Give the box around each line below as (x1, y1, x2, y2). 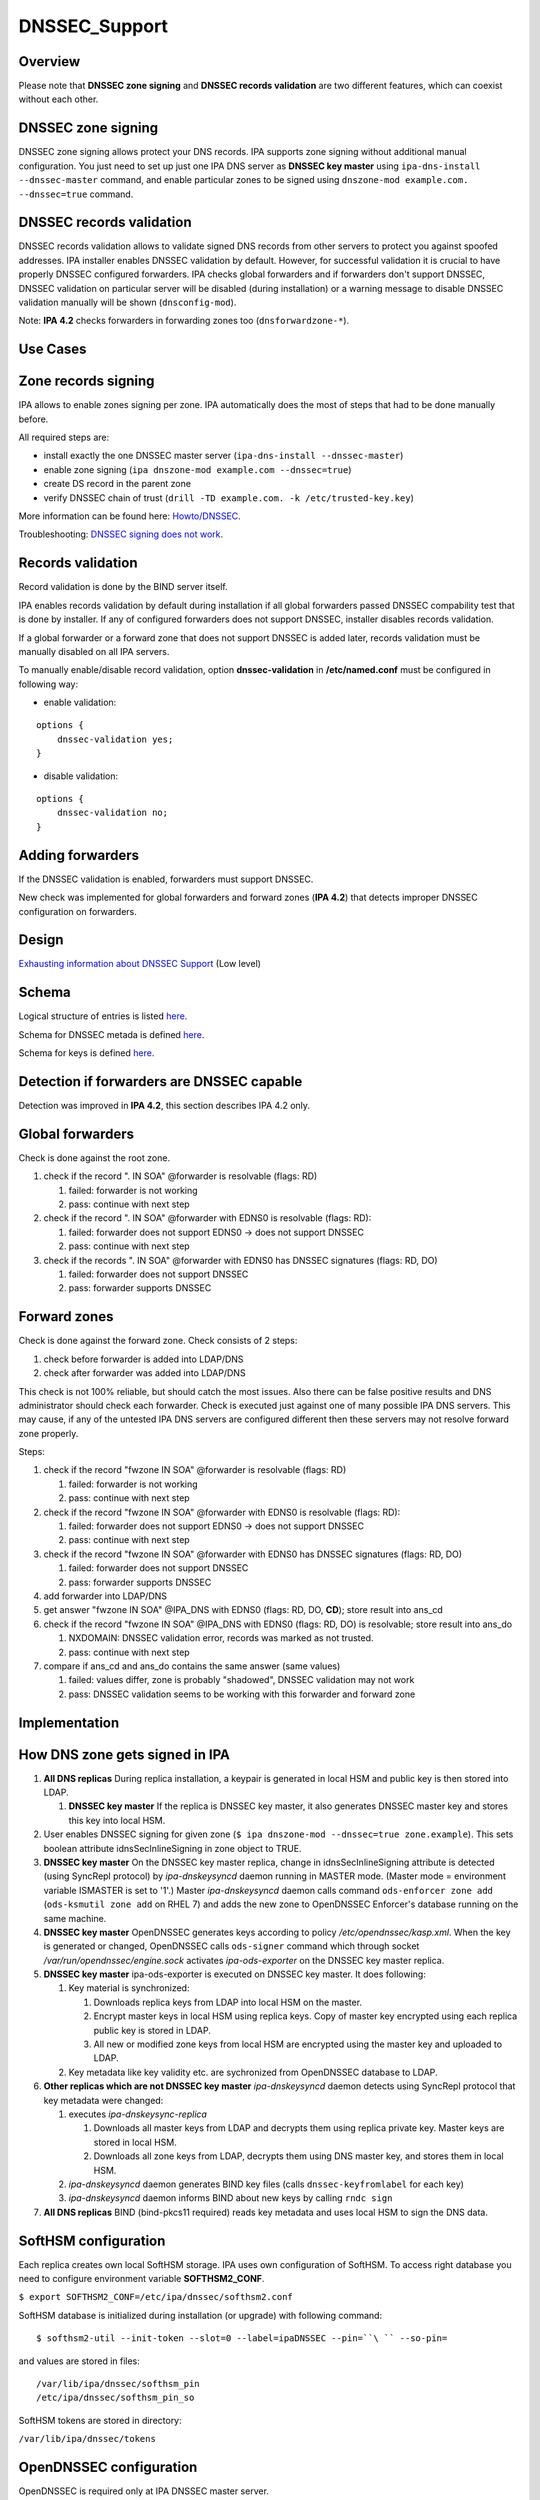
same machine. (43, 1912, 107, 1924)
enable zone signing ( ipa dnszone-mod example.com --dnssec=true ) (43, 463, 352, 475)
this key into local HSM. (68, 1814, 166, 1826)
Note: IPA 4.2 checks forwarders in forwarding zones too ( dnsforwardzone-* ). (18, 315, 350, 327)
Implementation (18, 1714, 120, 1731)
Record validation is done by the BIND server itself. (18, 581, 229, 593)
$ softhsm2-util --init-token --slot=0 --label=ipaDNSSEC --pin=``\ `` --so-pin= (36, 2333, 448, 2344)
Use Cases (18, 341, 87, 358)
